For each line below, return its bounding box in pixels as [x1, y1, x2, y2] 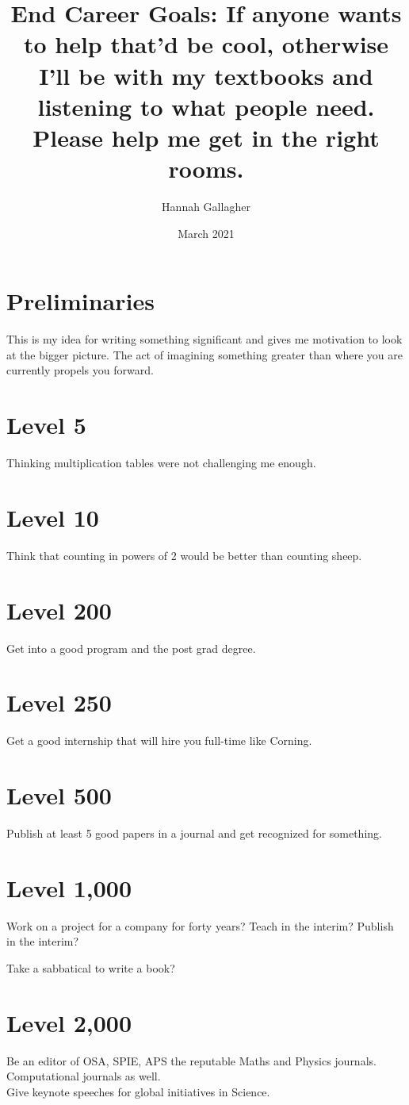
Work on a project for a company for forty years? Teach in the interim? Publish [6, 917, 394, 934]
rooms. [168, 152, 244, 185]
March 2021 [178, 224, 235, 241]
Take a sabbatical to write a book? [6, 959, 175, 976]
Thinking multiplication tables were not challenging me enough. [6, 455, 316, 471]
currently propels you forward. [6, 362, 154, 378]
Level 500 [6, 779, 112, 811]
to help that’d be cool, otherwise [23, 28, 389, 60]
